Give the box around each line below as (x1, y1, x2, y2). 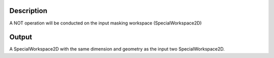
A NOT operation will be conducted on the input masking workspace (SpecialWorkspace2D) (9, 20, 202, 26)
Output (9, 33, 32, 41)
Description (9, 6, 48, 15)
